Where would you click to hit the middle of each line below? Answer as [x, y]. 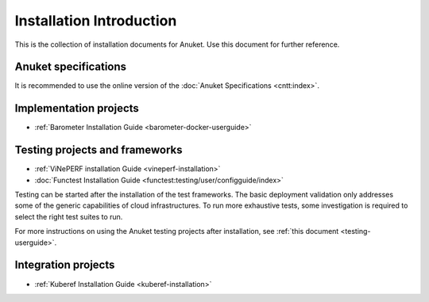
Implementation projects [77, 108]
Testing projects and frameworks [99, 150]
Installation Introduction [96, 21]
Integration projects [65, 265]
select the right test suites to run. [69, 216]
